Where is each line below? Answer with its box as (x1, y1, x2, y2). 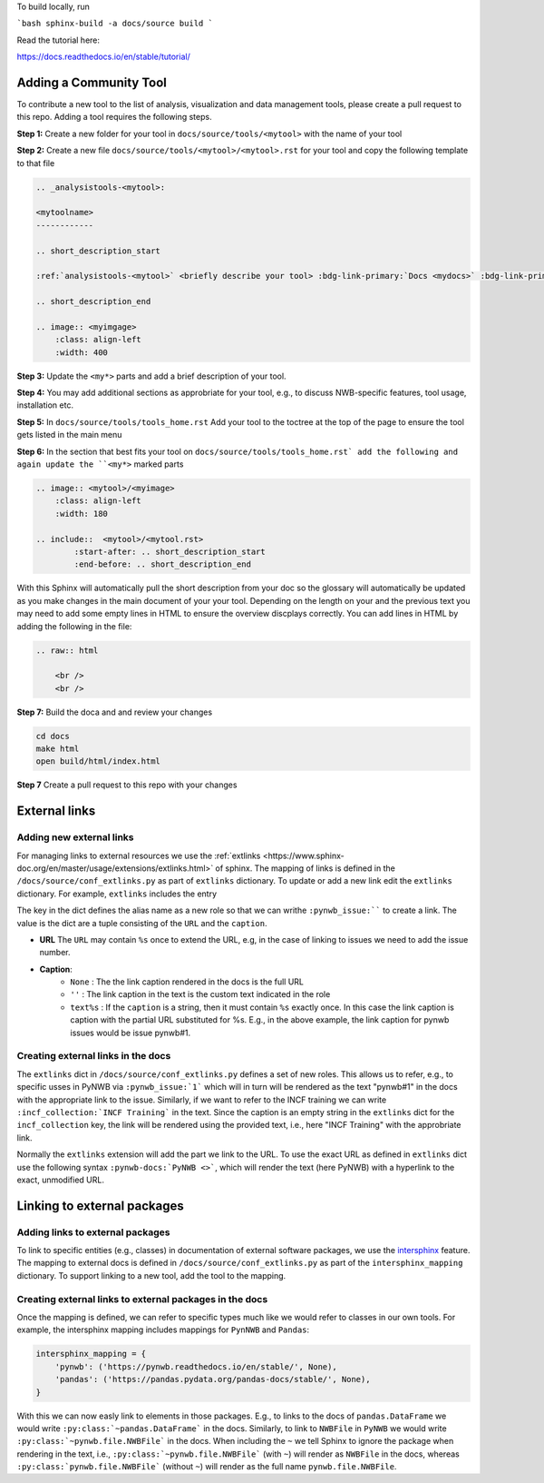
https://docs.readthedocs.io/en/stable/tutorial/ (16, 51, 190, 63)
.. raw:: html (35, 645, 99, 656)
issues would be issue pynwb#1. (70, 1027, 190, 1038)
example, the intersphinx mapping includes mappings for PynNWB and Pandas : (16, 1324, 310, 1335)
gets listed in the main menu (16, 430, 122, 440)
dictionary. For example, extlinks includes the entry (16, 888, 218, 899)
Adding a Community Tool (16, 74, 168, 90)
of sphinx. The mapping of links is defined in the (215, 863, 396, 874)
